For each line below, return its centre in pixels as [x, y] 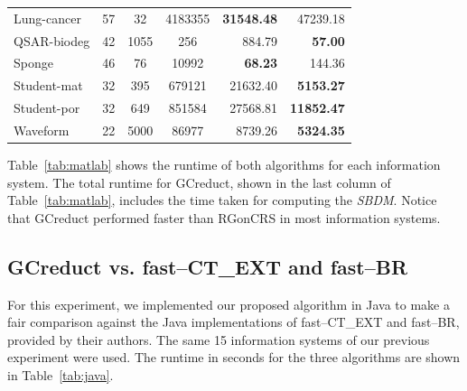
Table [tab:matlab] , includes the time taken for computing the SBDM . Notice [222, 200]
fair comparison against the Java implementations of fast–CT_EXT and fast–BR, [233, 322]
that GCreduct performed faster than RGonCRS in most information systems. [224, 217]
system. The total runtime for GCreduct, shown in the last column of [199, 182]
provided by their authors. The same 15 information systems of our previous [219, 339]
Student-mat [48, 85]
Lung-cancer [47, 18]
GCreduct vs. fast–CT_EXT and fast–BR [208, 266]
